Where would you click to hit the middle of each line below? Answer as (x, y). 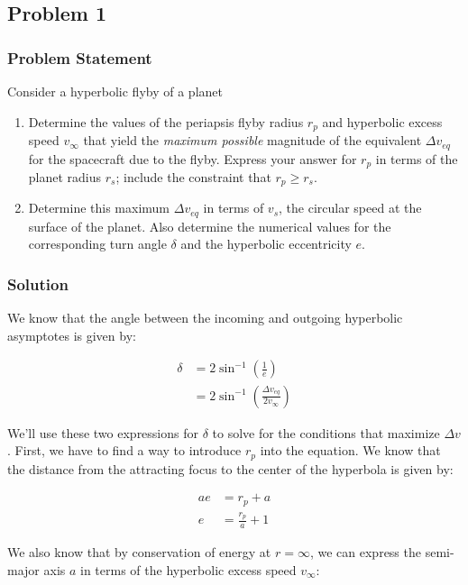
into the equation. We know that (350, 450)
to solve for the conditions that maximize (326, 432)
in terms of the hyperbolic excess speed (188, 569)
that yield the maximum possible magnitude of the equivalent (252, 140)
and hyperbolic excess (382, 121)
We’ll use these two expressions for (103, 432)
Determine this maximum (99, 208)
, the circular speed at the (350, 208)
